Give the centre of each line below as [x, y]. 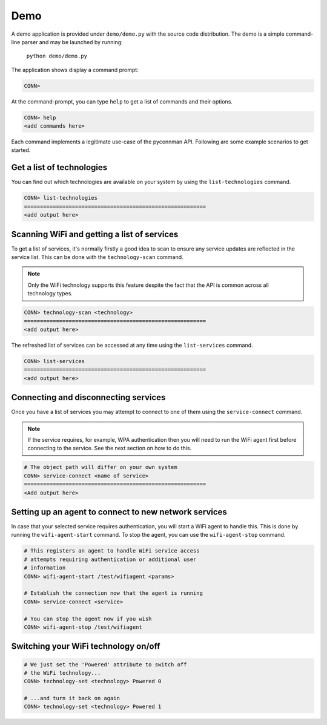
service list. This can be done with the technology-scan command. [97, 257]
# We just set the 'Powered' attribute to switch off [105, 664]
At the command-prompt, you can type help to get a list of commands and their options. [122, 101]
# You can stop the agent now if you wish [88, 618]
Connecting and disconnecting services [88, 397]
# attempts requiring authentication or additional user [110, 559]
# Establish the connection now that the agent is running [113, 593]
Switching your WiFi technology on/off [86, 647]
